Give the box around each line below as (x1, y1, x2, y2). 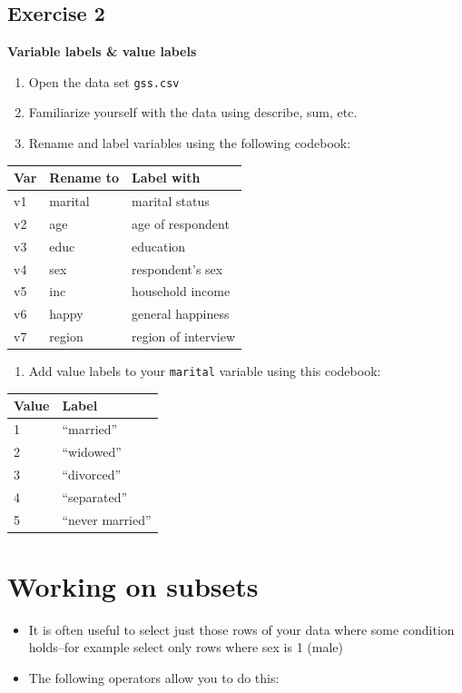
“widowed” (62, 441, 122, 460)
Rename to (49, 168, 119, 187)
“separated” (62, 487, 128, 506)
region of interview (132, 327, 236, 346)
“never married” (62, 510, 152, 529)
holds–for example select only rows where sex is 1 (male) (28, 638, 343, 657)
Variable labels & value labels (7, 42, 197, 61)
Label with (132, 168, 201, 187)
